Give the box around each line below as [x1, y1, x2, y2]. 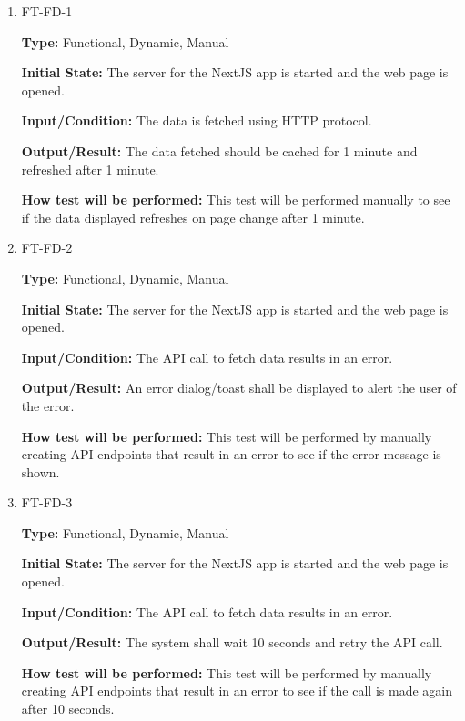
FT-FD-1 [21, 2, 73, 20]
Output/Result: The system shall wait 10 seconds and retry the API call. [21, 633, 443, 652]
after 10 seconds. [21, 699, 115, 718]
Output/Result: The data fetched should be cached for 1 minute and [21, 141, 418, 160]
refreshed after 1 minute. [21, 159, 159, 178]
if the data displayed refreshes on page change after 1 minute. [21, 207, 365, 226]
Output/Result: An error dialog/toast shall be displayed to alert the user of [21, 378, 457, 397]
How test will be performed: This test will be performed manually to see [21, 190, 450, 209]
